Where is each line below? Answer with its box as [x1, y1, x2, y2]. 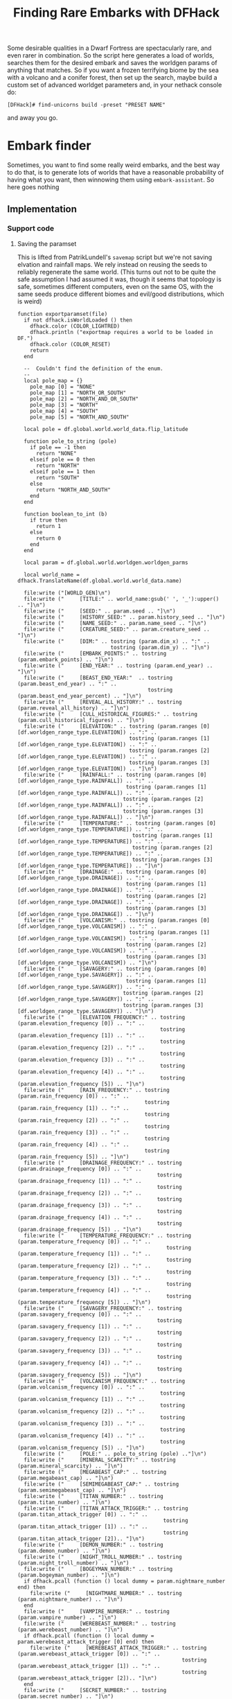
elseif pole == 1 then [30, 468, 96, 475]
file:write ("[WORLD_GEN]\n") [24, 589, 111, 597]
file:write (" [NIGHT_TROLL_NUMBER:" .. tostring [24, 1553, 182, 1560]
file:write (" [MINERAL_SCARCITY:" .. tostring [24, 1456, 176, 1463]
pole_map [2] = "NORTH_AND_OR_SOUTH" [30, 395, 139, 403]
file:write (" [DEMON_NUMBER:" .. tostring [24, 1541, 164, 1548]
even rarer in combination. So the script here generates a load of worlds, [7, 51, 215, 60]
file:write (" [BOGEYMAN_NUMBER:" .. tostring [24, 1565, 173, 1572]
